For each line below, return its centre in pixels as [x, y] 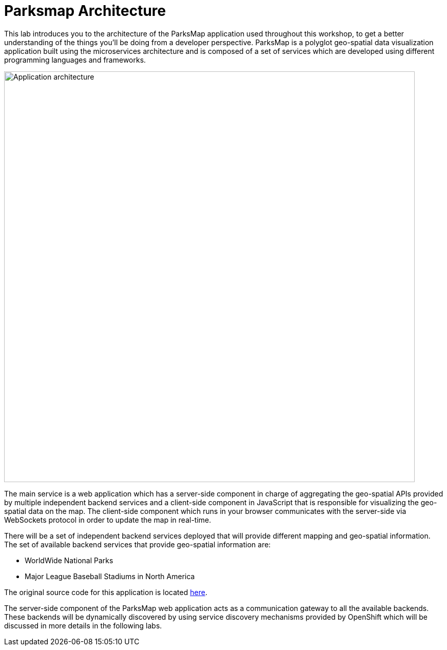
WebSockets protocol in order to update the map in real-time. [108, 520]
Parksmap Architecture [85, 11]
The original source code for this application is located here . [106, 592]
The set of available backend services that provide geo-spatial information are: [138, 544]
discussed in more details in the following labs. [83, 625]
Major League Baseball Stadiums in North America [110, 576]
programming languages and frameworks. [75, 60]
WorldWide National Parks [69, 560]
